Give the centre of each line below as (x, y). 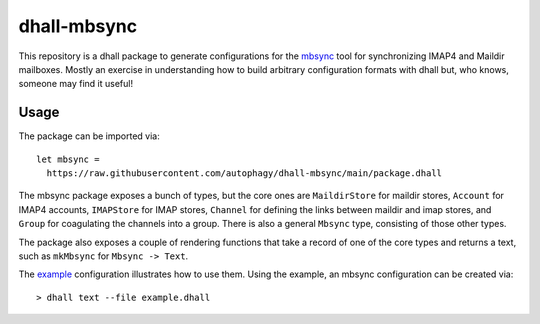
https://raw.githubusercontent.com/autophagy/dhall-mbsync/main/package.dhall (244, 173)
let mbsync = (68, 159)
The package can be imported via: (89, 136)
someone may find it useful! (76, 84)
